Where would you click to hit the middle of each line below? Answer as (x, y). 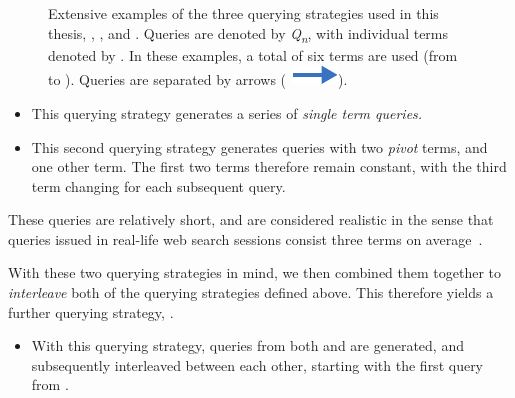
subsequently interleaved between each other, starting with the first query (257, 364)
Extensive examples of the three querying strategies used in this (243, 13)
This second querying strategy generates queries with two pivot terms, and (259, 146)
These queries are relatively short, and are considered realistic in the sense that (251, 219)
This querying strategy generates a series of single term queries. (227, 112)
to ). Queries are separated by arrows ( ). (198, 79)
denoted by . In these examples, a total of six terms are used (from (253, 54)
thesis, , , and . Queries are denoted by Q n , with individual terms (248, 34)
